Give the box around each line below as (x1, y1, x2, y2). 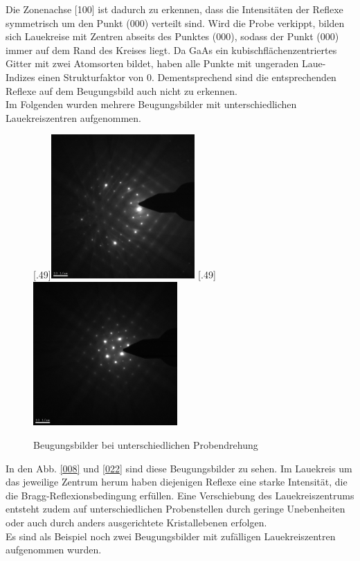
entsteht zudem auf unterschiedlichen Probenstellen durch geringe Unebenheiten (6, 501, 345, 516)
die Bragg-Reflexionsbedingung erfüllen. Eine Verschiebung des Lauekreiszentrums (6, 488, 354, 502)
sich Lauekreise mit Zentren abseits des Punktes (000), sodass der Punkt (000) (6, 29, 339, 44)
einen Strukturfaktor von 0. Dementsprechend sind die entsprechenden (38, 69, 336, 84)
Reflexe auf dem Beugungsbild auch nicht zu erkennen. (6, 83, 237, 98)
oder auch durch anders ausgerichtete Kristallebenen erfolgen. (6, 515, 267, 529)
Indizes (6, 69, 35, 84)
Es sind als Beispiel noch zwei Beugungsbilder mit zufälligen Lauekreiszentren (6, 528, 336, 543)
